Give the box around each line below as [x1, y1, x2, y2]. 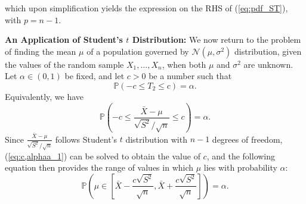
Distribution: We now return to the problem [132, 33, 301, 46]
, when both [162, 58, 206, 70]
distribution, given [234, 45, 302, 57]
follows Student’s [55, 133, 117, 145]
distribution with [125, 133, 187, 145]
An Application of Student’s [5, 33, 123, 46]
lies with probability [203, 161, 277, 174]
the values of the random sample [5, 58, 124, 70]
